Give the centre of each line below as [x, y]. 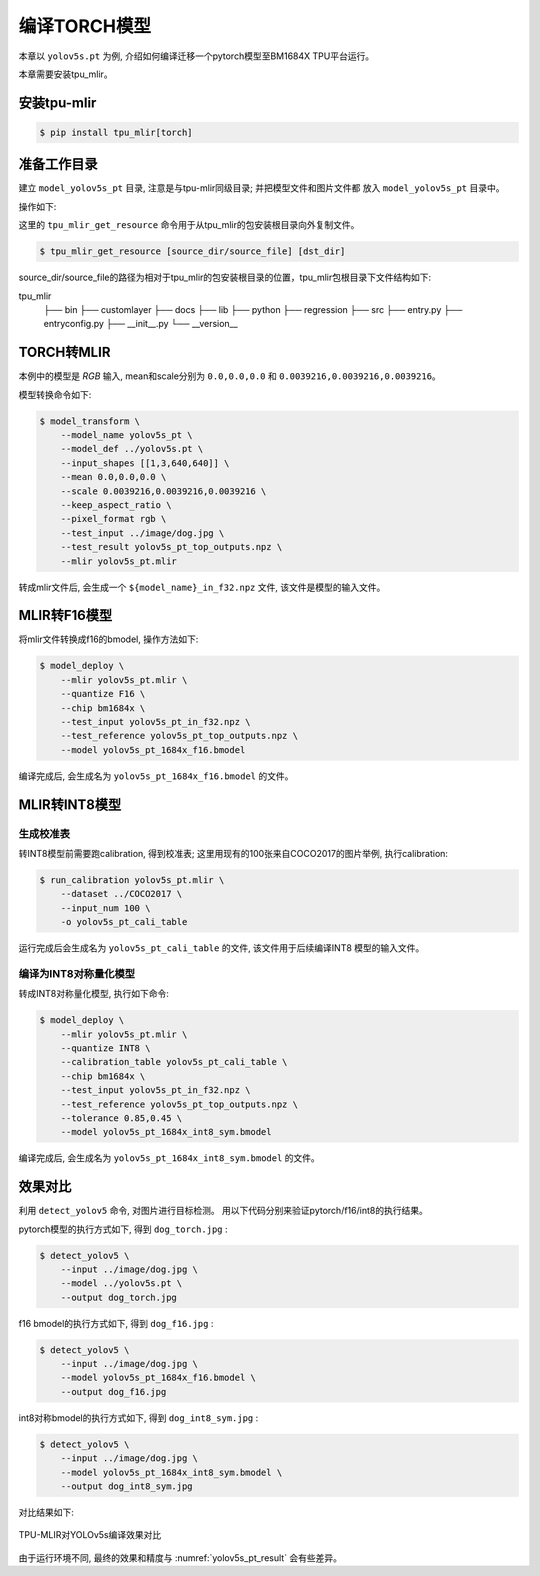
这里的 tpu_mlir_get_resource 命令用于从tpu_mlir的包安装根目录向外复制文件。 [189, 225]
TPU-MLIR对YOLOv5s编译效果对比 [90, 1535]
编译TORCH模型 [85, 26]
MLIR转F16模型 [65, 615]
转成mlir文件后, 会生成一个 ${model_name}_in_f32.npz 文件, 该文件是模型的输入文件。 [202, 587]
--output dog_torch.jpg [118, 1297]
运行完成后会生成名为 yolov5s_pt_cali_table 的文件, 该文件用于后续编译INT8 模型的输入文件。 [221, 948]
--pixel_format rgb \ [113, 519]
